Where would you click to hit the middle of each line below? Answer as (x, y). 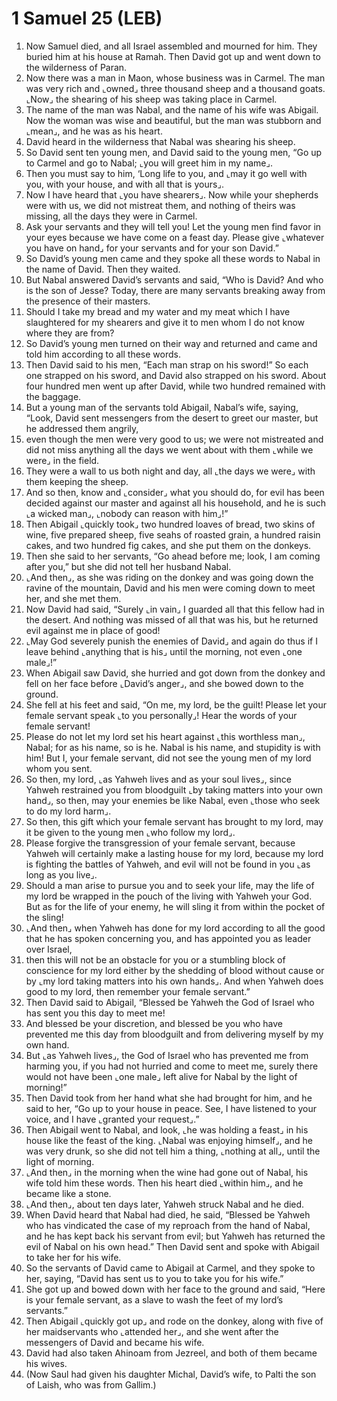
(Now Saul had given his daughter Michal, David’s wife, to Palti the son (171, 1374)
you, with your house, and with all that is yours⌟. (124, 184)
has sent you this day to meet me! (95, 1013)
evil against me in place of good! (93, 630)
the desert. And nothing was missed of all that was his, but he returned (172, 619)
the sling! (44, 917)
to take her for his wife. (73, 1257)
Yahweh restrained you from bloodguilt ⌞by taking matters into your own (174, 789)
